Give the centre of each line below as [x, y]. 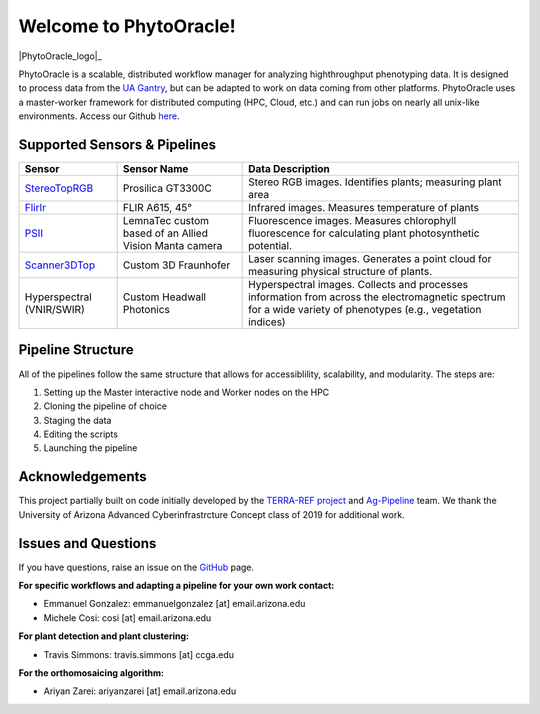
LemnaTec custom [166, 221]
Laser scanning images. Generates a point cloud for [370, 259]
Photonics [146, 310]
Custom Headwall [164, 297]
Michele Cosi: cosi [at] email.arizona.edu [127, 617]
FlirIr [35, 208]
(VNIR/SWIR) [54, 310]
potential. [270, 246]
